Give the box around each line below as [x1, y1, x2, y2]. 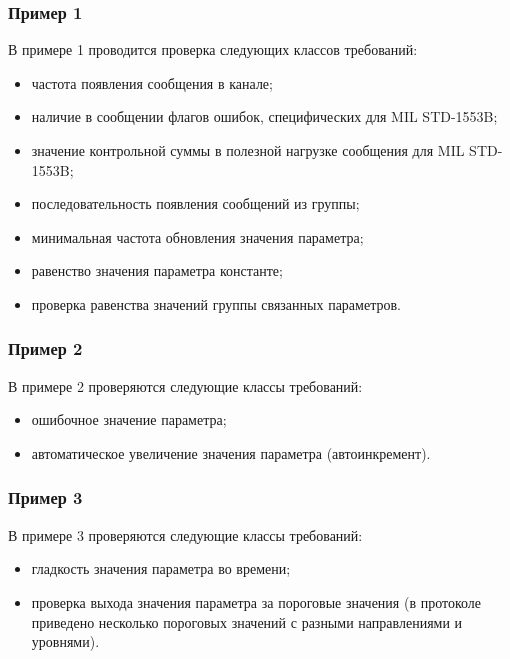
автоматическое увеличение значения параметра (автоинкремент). [31, 442, 431, 463]
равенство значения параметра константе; [31, 260, 283, 281]
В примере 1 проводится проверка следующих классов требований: [8, 39, 418, 60]
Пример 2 [8, 336, 83, 361]
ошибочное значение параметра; [31, 409, 227, 430]
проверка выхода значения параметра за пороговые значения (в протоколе [31, 591, 482, 612]
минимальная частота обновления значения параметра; [31, 226, 364, 247]
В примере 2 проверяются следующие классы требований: [8, 375, 363, 396]
